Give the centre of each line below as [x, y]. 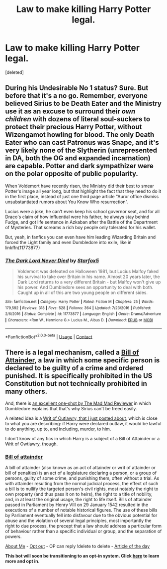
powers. [13, 537]
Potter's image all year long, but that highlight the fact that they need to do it [83, 191]
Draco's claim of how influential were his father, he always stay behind [77, 217]
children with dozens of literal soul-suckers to [78, 119]
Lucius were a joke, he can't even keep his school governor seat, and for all [83, 211]
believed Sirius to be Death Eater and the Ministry [83, 104]
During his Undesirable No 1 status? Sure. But [77, 88]
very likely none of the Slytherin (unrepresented [81, 150]
